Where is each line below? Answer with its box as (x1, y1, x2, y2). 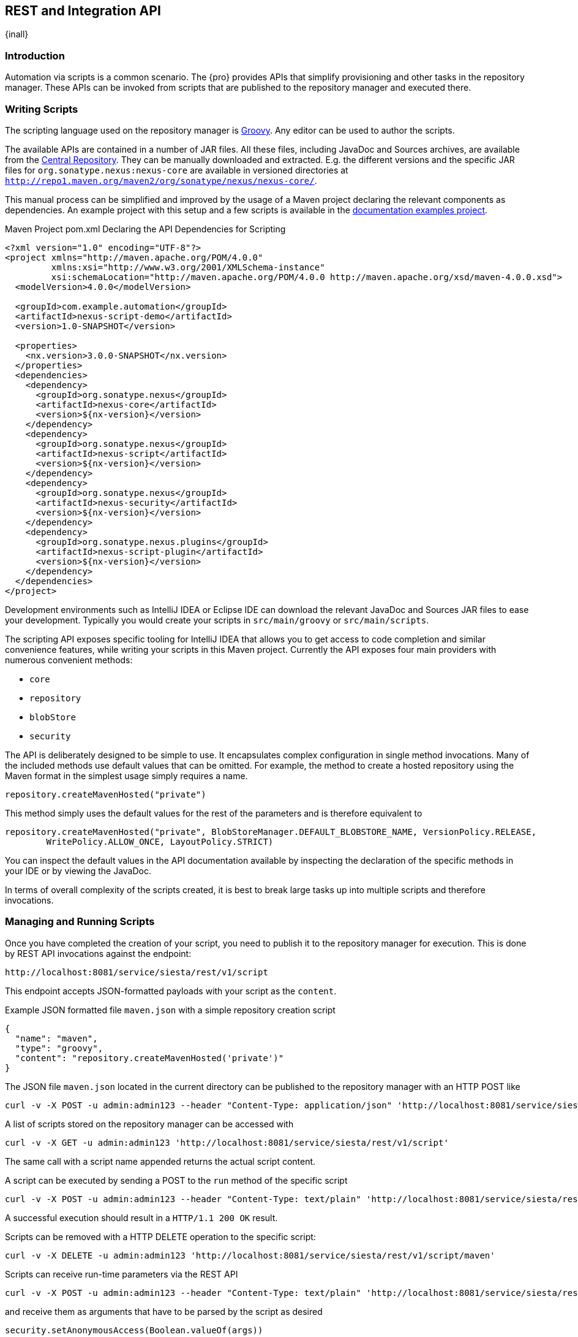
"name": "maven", (15, 1033, 98, 1043)
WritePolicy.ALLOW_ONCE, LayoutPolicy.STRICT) (46, 836, 274, 847)
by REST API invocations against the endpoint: (5, 948, 192, 959)
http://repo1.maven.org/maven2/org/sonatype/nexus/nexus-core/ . (5, 175, 317, 186)
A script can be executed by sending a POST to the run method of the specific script (5, 1175, 348, 1186)
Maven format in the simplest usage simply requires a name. (5, 770, 248, 781)
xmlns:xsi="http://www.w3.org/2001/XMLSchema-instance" (51, 262, 325, 272)
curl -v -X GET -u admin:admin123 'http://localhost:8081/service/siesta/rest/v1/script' (5, 1137, 449, 1148)
